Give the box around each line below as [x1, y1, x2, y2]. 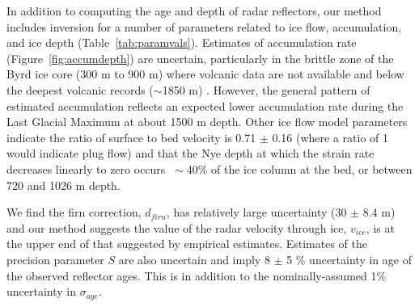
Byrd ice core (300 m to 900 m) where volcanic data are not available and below [6, 65, 404, 82]
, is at [366, 219, 395, 236]
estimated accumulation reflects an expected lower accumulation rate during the [6, 97, 404, 114]
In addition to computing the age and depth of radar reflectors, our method [6, 2, 382, 19]
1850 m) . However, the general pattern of [162, 81, 370, 98]
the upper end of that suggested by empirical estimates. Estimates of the [6, 235, 367, 252]
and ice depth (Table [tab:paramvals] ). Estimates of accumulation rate [6, 34, 357, 51]
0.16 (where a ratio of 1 [272, 128, 389, 145]
